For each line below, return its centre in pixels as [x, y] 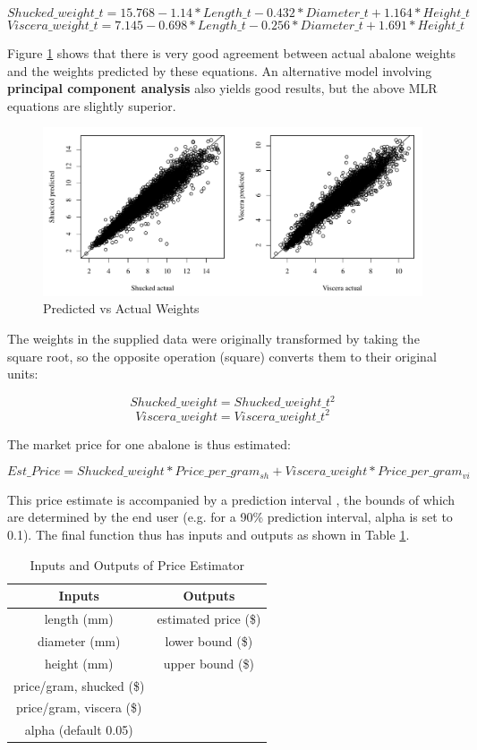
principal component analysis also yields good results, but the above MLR [222, 88]
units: [23, 374]
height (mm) [79, 663]
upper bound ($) [209, 663]
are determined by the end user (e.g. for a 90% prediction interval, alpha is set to [230, 517]
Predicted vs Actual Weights [121, 308]
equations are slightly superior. [92, 105]
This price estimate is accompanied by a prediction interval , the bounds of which [231, 499]
